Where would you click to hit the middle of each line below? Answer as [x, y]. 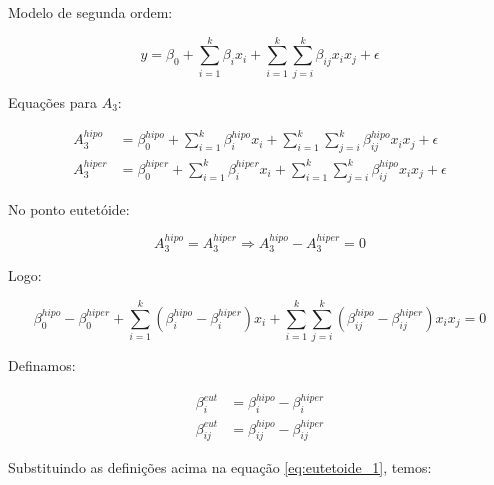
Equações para [52, 101]
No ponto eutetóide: [69, 208]
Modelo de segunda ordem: [90, 12]
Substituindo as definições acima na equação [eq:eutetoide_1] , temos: [220, 467]
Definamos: [42, 365]
